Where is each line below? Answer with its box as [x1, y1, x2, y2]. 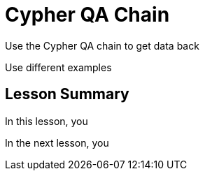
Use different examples [5, 61, 112, 73]
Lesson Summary [5, 85, 129, 103]
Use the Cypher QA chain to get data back [5, 39, 199, 52]
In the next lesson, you [5, 136, 109, 149]
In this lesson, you [5, 115, 88, 127]
